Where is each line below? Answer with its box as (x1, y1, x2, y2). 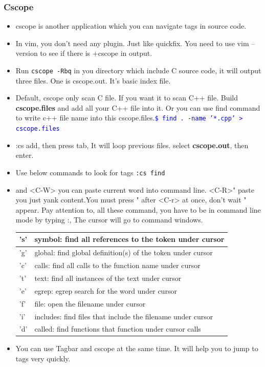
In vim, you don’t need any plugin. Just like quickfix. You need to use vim (15, 37, 249, 48)
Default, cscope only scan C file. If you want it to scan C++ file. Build (15, 92, 238, 103)
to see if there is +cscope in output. (40, 48, 152, 58)
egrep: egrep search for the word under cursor (34, 285, 177, 296)
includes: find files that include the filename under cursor (34, 311, 213, 321)
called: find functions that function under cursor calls (34, 323, 201, 334)
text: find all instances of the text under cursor (34, 273, 182, 283)
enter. (15, 150, 34, 160)
